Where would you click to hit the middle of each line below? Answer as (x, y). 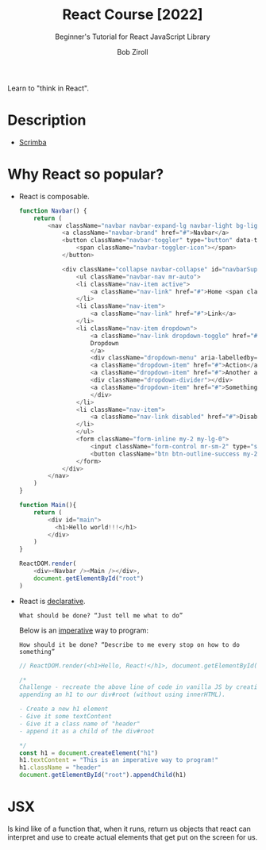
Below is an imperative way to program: (83, 630)
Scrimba (33, 142)
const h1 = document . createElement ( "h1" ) (89, 753)
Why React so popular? (86, 174)
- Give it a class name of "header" (79, 724)
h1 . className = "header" (60, 767)
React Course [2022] (133, 15)
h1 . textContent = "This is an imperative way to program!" (119, 760)
